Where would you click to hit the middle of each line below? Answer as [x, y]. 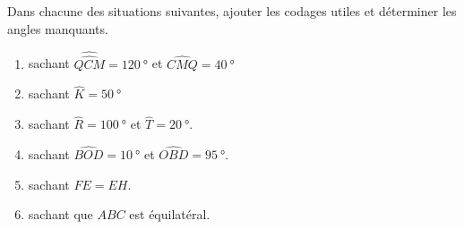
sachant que [60, 214]
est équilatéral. [170, 214]
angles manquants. [58, 28]
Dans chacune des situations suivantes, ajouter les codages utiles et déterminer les [232, 11]
